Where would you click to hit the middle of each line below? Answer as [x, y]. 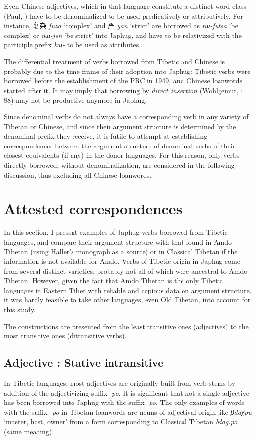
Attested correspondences [93, 208]
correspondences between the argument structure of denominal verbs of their [120, 145]
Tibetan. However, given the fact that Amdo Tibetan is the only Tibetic [113, 280]
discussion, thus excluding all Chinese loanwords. [78, 174]
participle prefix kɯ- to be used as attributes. [73, 45]
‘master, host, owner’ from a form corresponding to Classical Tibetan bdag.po [121, 422]
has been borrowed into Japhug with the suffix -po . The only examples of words [124, 402]
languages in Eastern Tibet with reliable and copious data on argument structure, [128, 290]
